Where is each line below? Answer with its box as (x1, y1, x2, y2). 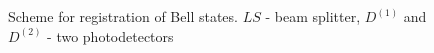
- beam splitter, (265, 6, 361, 26)
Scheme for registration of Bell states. (8, 6, 238, 26)
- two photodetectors (47, 25, 174, 46)
